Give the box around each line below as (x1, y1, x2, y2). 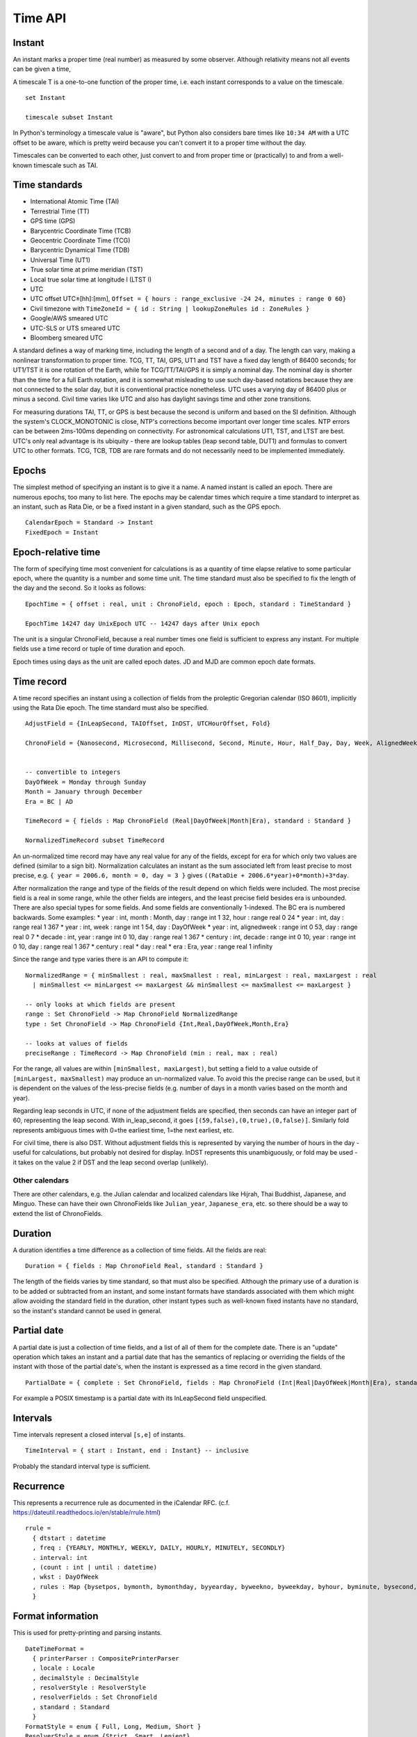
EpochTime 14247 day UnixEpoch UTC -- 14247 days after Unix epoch (25, 619, 260, 627)
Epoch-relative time (13, 546, 101, 558)
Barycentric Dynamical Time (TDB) (30, 246, 130, 254)
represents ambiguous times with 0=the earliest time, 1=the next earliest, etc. (13, 1126, 234, 1134)
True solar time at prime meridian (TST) (30, 265, 144, 274)
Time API (13, 10, 67, 26)
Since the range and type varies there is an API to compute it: (13, 955, 189, 964)
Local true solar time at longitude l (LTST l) (30, 275, 152, 283)
